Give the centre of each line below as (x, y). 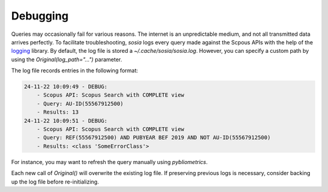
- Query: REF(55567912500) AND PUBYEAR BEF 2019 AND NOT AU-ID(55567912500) (154, 138)
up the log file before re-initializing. (55, 182)
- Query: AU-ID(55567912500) (80, 104)
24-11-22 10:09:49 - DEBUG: (66, 87)
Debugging (40, 16)
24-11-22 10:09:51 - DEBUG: (66, 121)
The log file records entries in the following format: (75, 70)
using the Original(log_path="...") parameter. (67, 59)
